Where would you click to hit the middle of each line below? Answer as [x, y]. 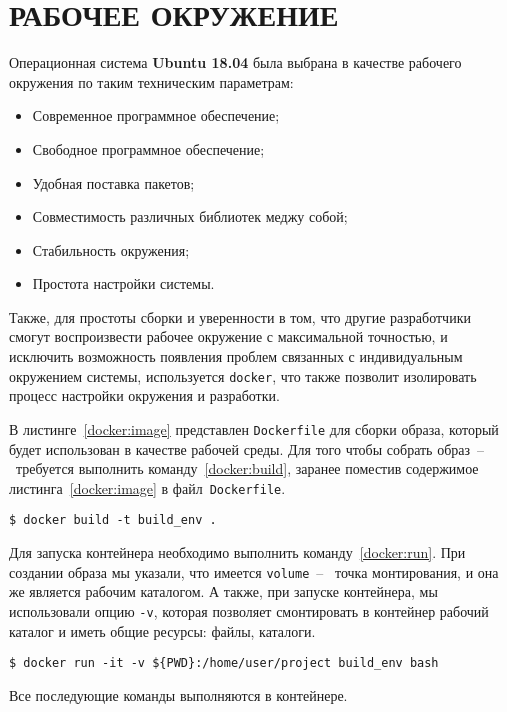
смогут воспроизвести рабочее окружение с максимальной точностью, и [228, 336]
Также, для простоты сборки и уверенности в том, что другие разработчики [240, 316]
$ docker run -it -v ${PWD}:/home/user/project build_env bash [224, 663]
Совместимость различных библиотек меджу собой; [190, 216]
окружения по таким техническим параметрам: [151, 81]
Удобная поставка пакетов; [113, 182]
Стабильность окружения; [111, 249]
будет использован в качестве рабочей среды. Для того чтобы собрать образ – [247, 448]
